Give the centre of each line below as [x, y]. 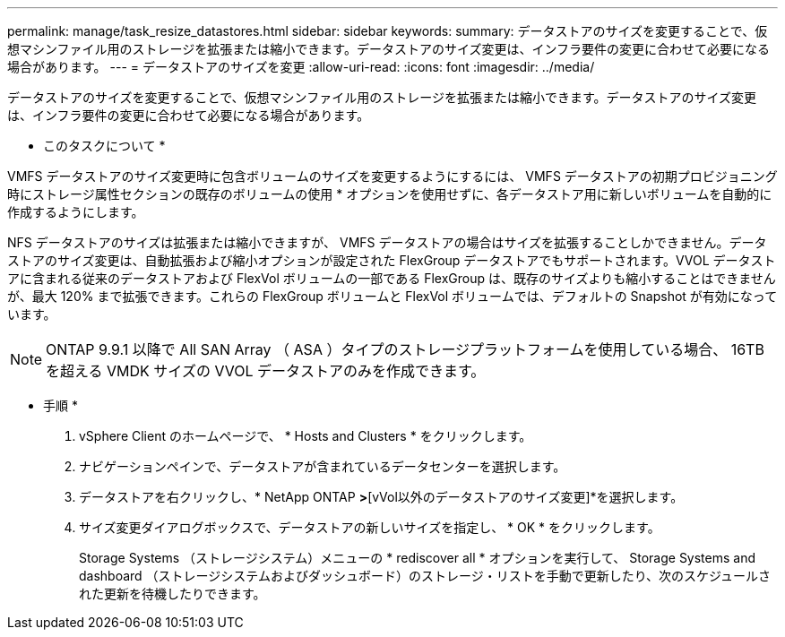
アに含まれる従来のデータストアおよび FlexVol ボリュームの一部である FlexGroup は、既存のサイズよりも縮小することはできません [392, 278]
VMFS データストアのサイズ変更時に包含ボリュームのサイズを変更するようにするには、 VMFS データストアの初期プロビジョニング [392, 176]
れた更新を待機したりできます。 [173, 594]
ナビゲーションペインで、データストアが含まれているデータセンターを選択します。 [323, 466]
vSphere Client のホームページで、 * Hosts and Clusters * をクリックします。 [306, 436]
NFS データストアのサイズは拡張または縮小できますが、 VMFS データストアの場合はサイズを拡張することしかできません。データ [387, 242]
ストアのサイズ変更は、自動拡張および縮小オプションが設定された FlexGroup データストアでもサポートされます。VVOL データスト [392, 260]
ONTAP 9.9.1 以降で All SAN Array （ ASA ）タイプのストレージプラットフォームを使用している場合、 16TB [405, 349]
